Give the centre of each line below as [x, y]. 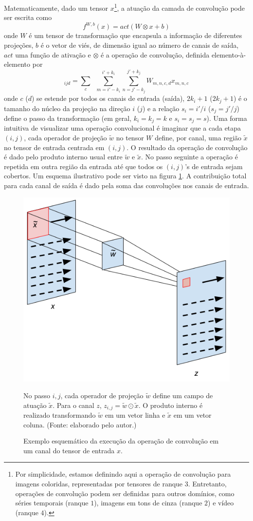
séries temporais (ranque [52, 503]
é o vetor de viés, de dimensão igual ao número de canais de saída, [140, 45]
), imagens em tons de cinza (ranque [148, 503]
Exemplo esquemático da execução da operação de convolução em [121, 441]
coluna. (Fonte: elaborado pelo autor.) [80, 424]
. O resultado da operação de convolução [187, 147]
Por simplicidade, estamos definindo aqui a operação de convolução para [123, 474]
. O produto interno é [171, 405]
